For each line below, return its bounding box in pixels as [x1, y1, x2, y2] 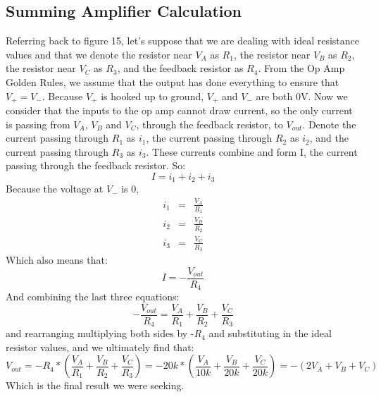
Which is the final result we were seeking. [6, 378, 185, 393]
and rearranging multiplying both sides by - [6, 326, 194, 341]
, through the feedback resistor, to [136, 116, 283, 131]
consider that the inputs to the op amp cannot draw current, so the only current [6, 103, 353, 118]
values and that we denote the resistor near [6, 47, 192, 61]
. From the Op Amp [258, 61, 345, 75]
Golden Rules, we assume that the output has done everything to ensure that [6, 74, 339, 89]
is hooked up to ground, [101, 88, 204, 103]
